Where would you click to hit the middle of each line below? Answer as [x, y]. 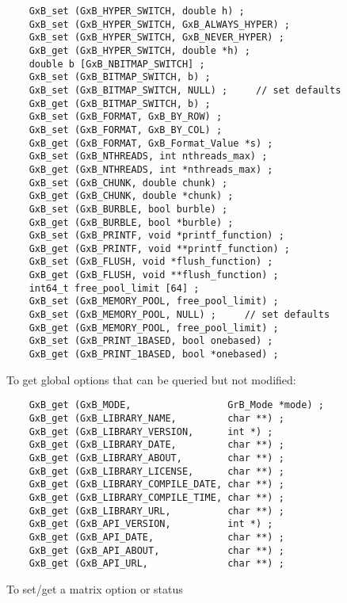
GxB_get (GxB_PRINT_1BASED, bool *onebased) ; [154, 355]
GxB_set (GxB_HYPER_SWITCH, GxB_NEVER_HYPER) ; [156, 38]
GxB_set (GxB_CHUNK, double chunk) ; [128, 183]
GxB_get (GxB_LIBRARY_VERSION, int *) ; [151, 431]
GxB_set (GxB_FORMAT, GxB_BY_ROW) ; [126, 117]
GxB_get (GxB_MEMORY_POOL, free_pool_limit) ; [154, 328]
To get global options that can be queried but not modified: [151, 379]
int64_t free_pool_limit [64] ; [114, 288]
